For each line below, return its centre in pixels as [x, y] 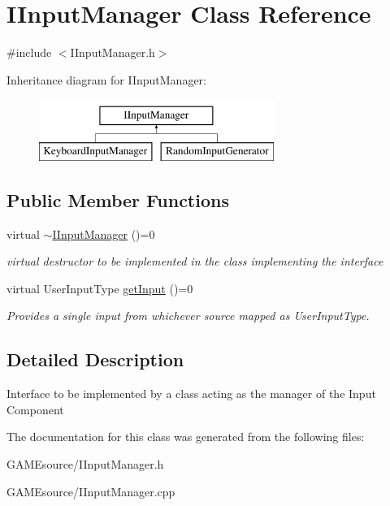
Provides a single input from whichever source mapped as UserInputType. [188, 316]
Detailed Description [95, 359]
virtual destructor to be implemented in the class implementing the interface [195, 261]
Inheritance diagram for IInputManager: [106, 79]
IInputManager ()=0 [104, 234]
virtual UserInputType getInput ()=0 [100, 288]
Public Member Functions [118, 199]
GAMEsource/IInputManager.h [85, 464]
